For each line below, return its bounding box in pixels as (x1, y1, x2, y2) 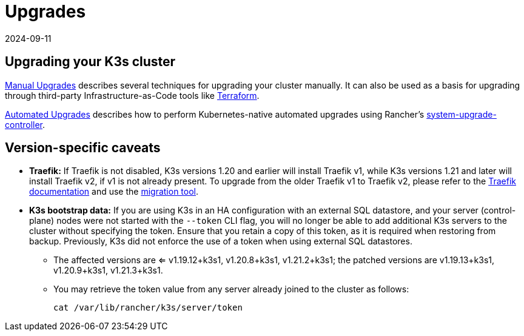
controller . (5, 119, 45, 130)
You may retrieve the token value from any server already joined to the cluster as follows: (53, 284, 409, 295)
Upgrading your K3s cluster (5, 54, 176, 70)
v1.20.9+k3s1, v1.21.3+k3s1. (53, 265, 163, 276)
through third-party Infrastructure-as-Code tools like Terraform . (5, 90, 260, 101)
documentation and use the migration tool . (29, 186, 199, 197)
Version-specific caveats (5, 140, 161, 156)
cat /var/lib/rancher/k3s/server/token (53, 303, 243, 313)
